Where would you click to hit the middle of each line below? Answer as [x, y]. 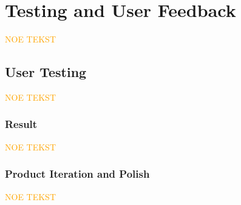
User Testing [46, 72]
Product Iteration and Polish [77, 174]
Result [21, 124]
